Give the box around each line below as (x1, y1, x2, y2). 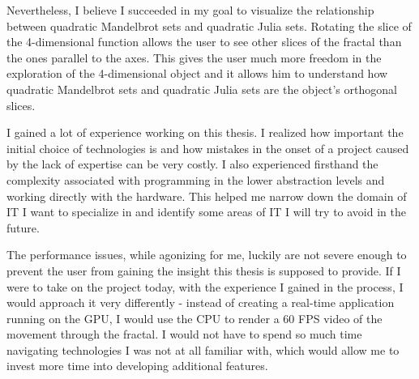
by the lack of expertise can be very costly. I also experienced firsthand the (6, 155, 378, 172)
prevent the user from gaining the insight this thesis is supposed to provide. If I (6, 262, 401, 279)
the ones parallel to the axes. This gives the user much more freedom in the (6, 49, 382, 66)
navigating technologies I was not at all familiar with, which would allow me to (6, 341, 400, 358)
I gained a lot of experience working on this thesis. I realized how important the (6, 124, 404, 141)
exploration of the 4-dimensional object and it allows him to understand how (6, 65, 388, 82)
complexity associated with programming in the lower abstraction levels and (6, 171, 385, 188)
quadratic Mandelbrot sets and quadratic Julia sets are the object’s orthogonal (6, 80, 397, 97)
